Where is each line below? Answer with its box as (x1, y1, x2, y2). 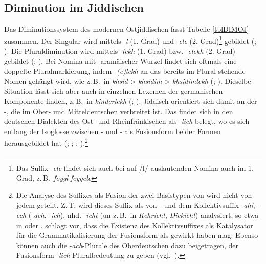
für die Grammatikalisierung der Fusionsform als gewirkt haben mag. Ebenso (16, 230, 258, 240)
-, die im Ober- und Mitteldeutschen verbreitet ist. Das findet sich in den (4, 105, 233, 116)
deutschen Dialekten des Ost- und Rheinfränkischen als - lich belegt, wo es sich (4, 116, 250, 126)
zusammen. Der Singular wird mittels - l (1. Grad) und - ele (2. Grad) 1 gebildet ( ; (4, 34, 256, 46)
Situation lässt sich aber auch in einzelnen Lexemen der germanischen (4, 85, 223, 96)
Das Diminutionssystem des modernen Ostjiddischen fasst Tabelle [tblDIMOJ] (4, 24, 249, 34)
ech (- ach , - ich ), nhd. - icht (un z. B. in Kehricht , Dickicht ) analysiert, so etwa (16, 210, 259, 221)
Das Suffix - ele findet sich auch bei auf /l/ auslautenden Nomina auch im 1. (16, 162, 254, 173)
